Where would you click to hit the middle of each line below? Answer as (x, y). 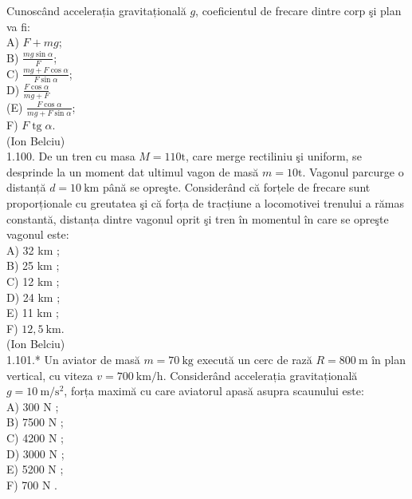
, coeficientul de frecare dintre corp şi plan (298, 10)
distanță (26, 187)
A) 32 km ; (33, 249)
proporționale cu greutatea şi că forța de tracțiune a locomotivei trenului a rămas (205, 203)
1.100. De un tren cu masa (71, 156)
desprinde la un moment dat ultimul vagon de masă (133, 171)
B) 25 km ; (33, 265)
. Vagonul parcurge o (353, 171)
